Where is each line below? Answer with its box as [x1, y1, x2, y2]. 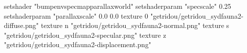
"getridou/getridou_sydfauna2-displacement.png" [4, 39, 151, 50]
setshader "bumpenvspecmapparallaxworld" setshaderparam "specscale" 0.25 [4, 1, 231, 11]
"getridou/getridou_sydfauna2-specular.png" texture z [4, 29, 166, 40]
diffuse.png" [4, 20, 39, 30]
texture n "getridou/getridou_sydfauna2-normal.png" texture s [41, 20, 229, 30]
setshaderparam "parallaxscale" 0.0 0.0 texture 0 [4, 10, 148, 21]
